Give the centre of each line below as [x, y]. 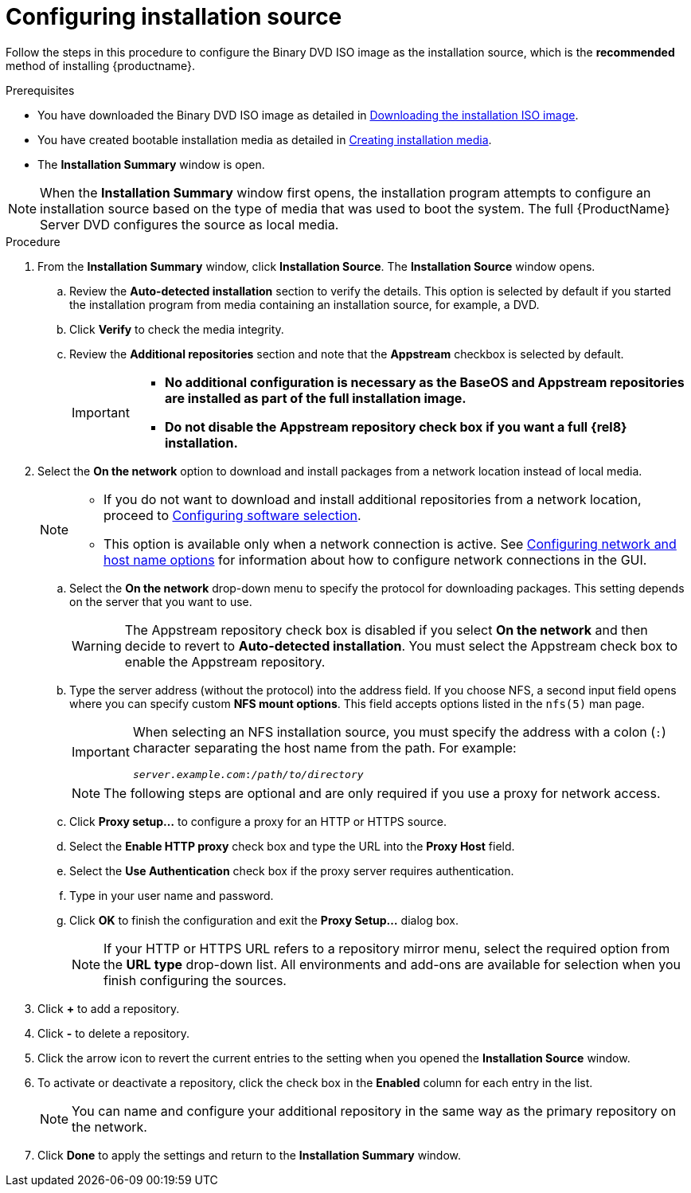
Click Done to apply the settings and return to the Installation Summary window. [249, 1155]
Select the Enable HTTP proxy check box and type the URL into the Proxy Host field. [292, 846]
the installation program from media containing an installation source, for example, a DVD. [305, 304]
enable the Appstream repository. [225, 661]
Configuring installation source [174, 17]
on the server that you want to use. [161, 601]
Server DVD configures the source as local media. [189, 224]
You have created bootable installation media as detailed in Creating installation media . [265, 139]
